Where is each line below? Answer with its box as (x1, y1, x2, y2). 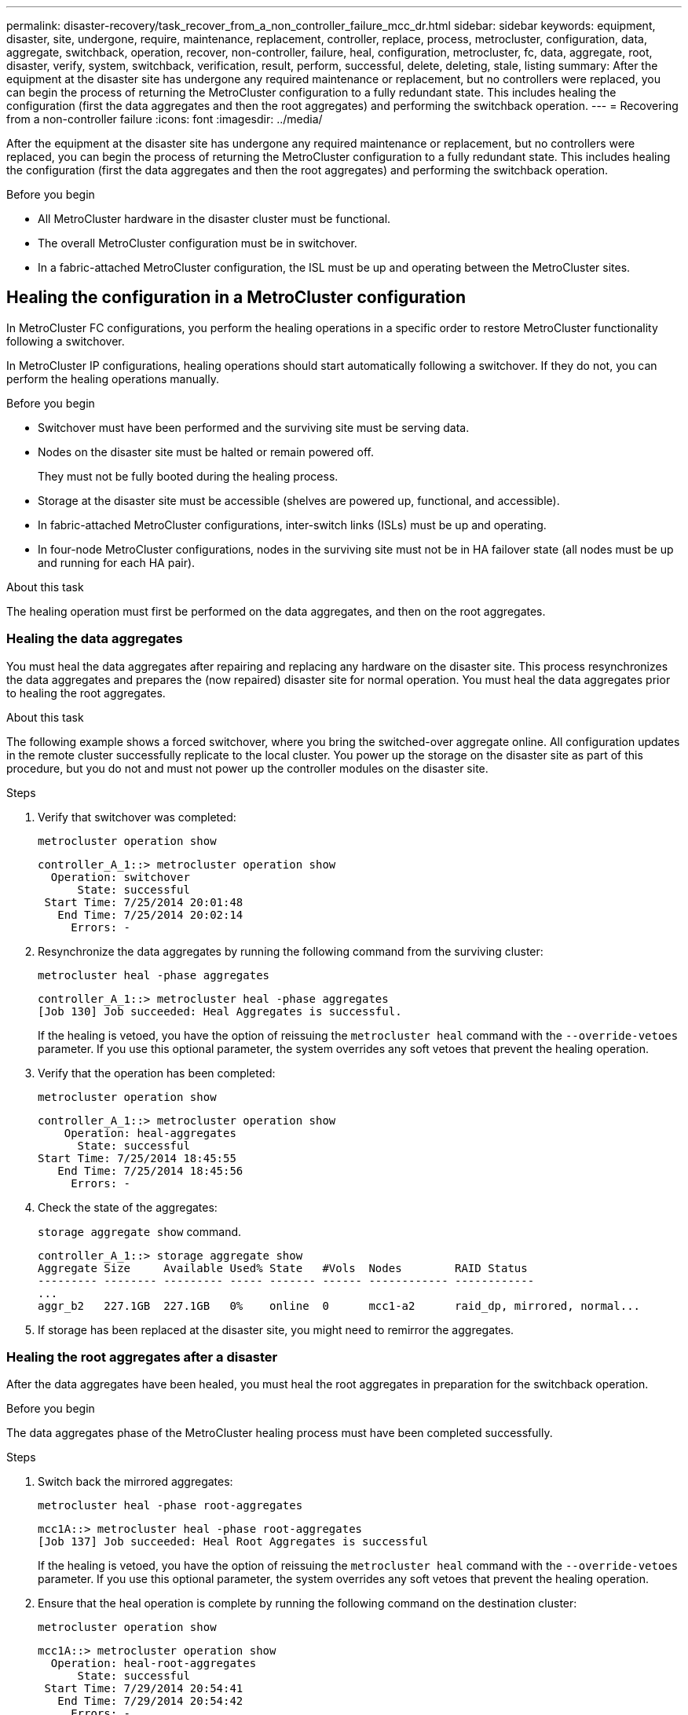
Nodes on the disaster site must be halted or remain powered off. (38, 444, 375, 459)
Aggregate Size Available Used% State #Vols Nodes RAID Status (38, 1261, 528, 1274)
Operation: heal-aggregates (64, 1126, 236, 1139)
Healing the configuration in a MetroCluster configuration (6, 287, 467, 308)
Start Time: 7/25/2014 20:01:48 (44, 895, 243, 909)
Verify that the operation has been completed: (38, 1066, 276, 1080)
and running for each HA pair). (38, 555, 196, 569)
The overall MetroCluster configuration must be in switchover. (38, 236, 357, 250)
